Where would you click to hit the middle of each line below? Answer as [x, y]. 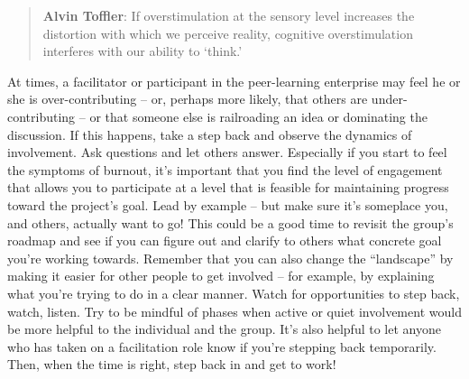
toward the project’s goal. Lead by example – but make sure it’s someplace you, [228, 204]
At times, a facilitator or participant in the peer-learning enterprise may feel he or [234, 81]
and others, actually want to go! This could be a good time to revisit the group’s [230, 222]
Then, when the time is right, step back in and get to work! [172, 364]
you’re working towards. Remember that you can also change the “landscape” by [230, 258]
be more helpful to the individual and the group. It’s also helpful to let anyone [224, 329]
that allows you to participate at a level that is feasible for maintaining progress [228, 187]
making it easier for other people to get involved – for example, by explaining [221, 276]
